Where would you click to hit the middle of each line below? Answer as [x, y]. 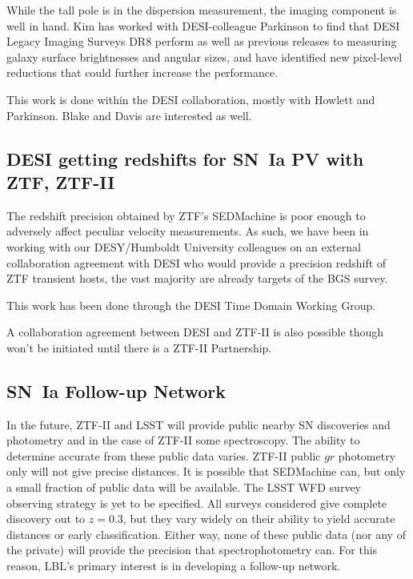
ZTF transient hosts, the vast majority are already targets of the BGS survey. [197, 278]
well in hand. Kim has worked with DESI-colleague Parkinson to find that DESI [203, 25]
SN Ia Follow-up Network [116, 390]
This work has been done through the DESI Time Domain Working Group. [191, 305]
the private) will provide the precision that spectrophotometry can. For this [192, 550]
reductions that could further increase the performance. [142, 72]
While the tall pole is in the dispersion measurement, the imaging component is [202, 10]
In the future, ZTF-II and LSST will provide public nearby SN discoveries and [198, 424]
